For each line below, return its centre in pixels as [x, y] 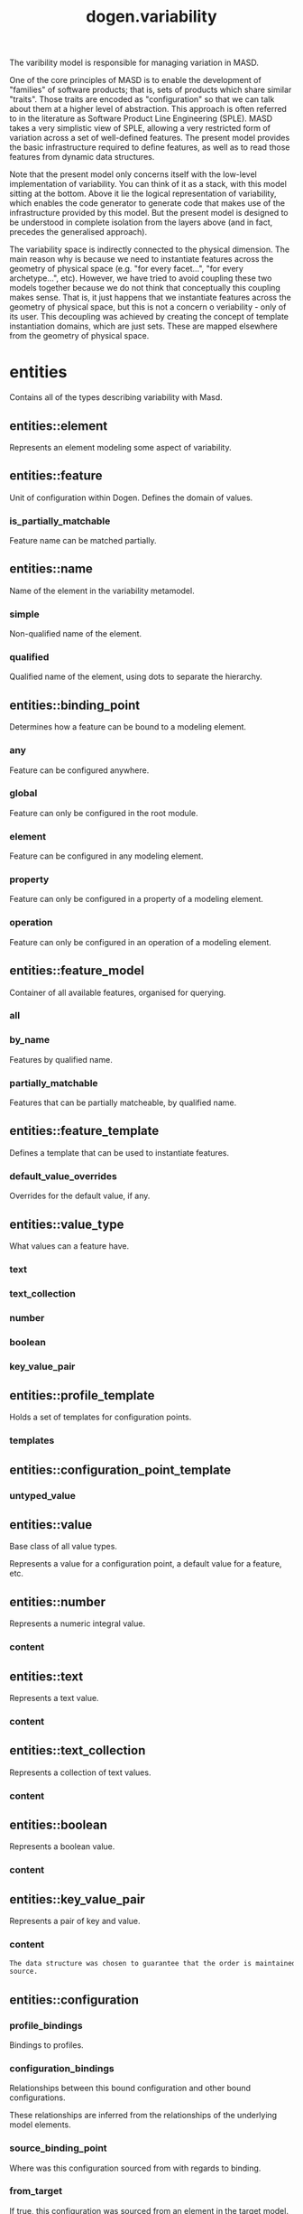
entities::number [58, 1601]
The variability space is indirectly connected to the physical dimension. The [150, 249]
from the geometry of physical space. [79, 336]
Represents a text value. [54, 1698]
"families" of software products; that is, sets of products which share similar [151, 90]
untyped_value [43, 1495]
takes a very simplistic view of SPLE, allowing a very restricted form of [140, 128]
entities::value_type [67, 1224]
